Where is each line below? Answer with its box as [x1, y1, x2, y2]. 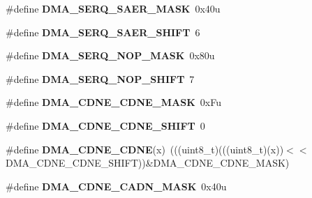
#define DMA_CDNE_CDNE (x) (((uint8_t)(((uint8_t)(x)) [6, 142, 284, 156]
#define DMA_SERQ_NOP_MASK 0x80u [6, 48, 215, 63]
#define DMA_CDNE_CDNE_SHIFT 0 [6, 118, 205, 132]
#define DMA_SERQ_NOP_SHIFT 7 [6, 71, 195, 86]
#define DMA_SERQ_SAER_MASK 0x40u [6, 1, 221, 15]
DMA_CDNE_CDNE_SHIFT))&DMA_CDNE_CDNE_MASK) [6, 155, 290, 170]
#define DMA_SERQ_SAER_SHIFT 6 [6, 24, 200, 39]
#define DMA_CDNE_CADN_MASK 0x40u [6, 178, 227, 193]
